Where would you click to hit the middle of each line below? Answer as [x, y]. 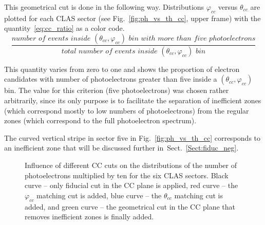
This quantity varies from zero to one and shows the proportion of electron [122, 69]
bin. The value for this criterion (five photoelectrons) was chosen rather [117, 90]
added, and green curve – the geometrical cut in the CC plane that [130, 206]
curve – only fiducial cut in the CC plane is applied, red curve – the [131, 185]
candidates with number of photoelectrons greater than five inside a [111, 79]
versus [228, 7]
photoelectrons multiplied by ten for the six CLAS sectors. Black [127, 175]
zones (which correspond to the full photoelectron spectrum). [100, 120]
